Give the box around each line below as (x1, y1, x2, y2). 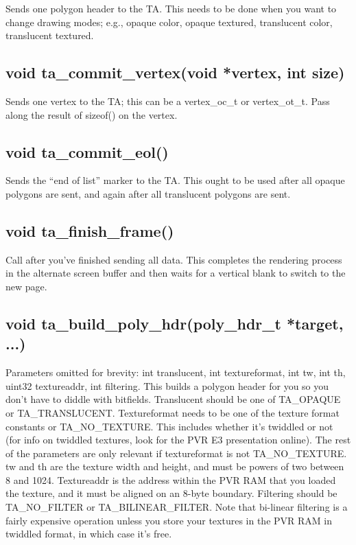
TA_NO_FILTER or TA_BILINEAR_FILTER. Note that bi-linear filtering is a (5, 500, 348, 514)
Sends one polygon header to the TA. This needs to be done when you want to (5, 1, 337, 15)
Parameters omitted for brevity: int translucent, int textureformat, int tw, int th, (5, 365, 346, 380)
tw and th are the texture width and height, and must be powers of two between (5, 459, 344, 474)
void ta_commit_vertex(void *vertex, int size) (5, 62, 345, 83)
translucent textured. (5, 28, 94, 43)
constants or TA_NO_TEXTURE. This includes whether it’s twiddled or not (5, 419, 333, 433)
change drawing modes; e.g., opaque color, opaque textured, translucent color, (5, 14, 333, 29)
